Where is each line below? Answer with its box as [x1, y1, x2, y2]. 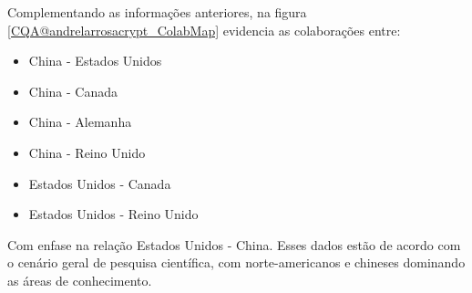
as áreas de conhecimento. [7, 270, 152, 289]
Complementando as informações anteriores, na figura [7, 3, 307, 21]
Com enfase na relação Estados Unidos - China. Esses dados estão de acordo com [7, 235, 461, 254]
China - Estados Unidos [28, 51, 162, 70]
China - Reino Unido [28, 142, 146, 162]
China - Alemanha [28, 112, 132, 131]
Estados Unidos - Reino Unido [28, 204, 199, 224]
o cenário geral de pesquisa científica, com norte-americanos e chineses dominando [7, 253, 466, 272]
